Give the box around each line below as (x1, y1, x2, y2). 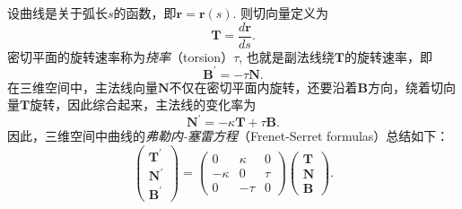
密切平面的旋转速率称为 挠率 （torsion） (7, 47, 234, 65)
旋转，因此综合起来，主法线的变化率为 (30, 95, 257, 114)
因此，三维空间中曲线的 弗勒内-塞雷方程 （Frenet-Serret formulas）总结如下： (7, 126, 449, 145)
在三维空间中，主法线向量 (7, 77, 158, 96)
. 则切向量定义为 (232, 4, 329, 22)
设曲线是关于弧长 (7, 4, 108, 22)
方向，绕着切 (368, 77, 444, 96)
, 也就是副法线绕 (239, 47, 335, 65)
